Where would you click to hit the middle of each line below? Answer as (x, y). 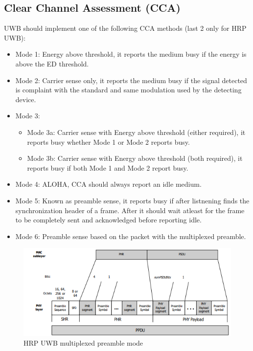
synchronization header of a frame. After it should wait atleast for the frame (130, 210)
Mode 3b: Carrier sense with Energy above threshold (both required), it (135, 158)
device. (26, 99)
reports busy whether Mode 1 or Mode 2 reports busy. (108, 142)
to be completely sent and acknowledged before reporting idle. (108, 220)
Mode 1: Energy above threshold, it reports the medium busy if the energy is (131, 54)
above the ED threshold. (52, 63)
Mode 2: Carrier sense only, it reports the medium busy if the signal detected (131, 80)
